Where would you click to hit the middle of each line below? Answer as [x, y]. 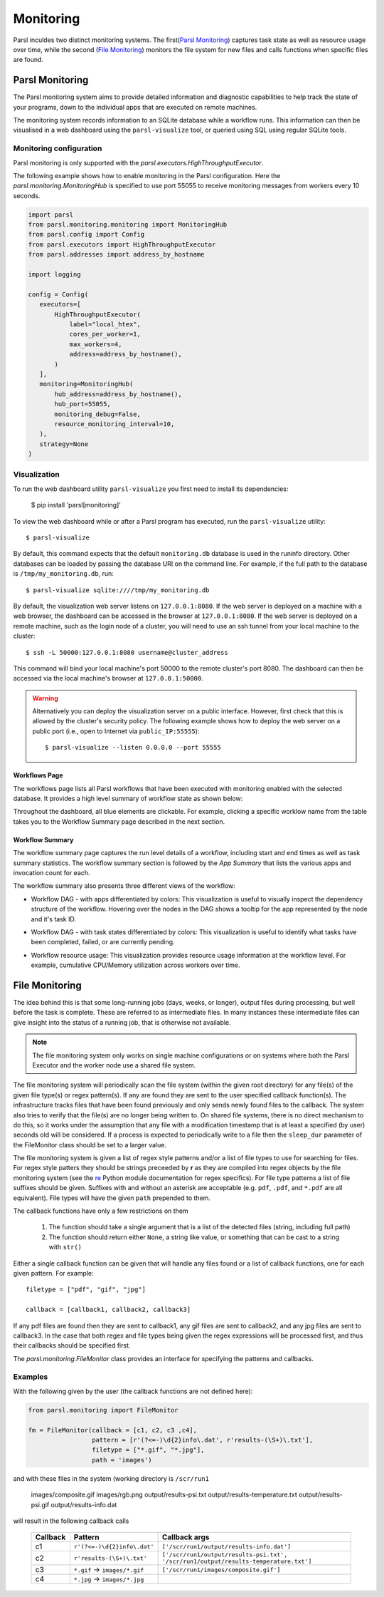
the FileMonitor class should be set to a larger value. [90, 1144]
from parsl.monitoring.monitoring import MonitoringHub [128, 225]
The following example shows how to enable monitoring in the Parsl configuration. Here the [147, 175]
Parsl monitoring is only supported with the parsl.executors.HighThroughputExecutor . [138, 162]
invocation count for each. [52, 872]
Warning [45, 698]
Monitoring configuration [58, 148]
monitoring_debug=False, [98, 414]
